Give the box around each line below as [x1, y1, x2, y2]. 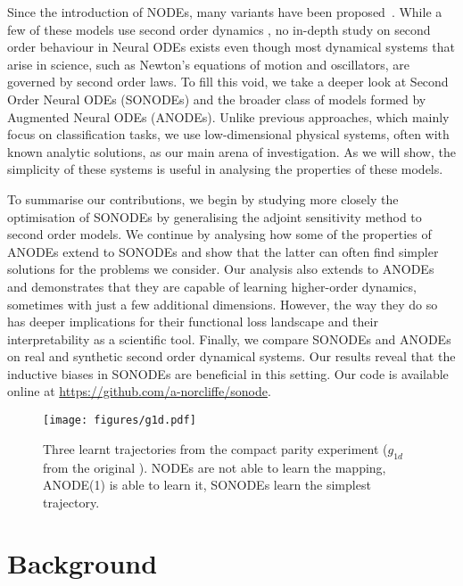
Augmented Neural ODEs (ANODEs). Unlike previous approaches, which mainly [7, 107, 450, 126]
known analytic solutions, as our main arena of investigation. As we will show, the [7, 142, 456, 161]
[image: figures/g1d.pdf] [43, 414, 196, 427]
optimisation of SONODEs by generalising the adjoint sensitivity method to [7, 207, 422, 226]
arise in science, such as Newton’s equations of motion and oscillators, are [7, 54, 410, 73]
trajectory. [43, 492, 100, 511]
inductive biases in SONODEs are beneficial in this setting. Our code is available [7, 364, 449, 383]
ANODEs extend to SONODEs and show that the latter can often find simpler [7, 242, 439, 260]
